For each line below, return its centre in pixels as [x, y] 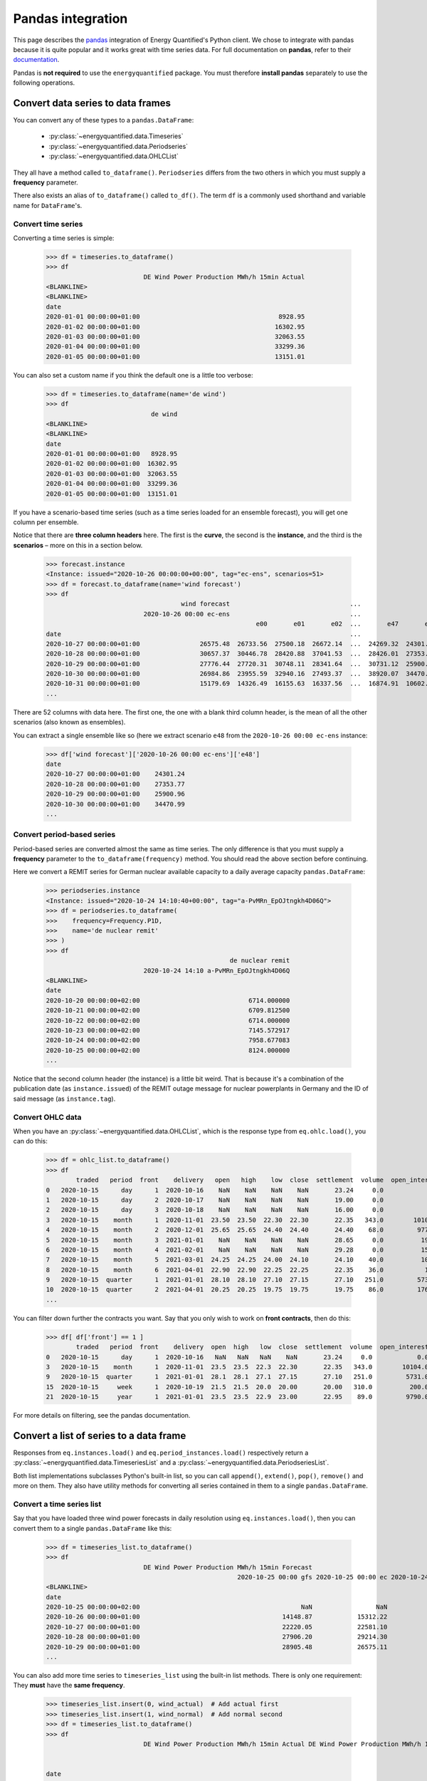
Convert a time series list [57, 1504]
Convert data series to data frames [92, 103]
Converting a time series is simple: [64, 238]
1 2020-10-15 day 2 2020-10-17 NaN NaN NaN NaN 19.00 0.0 [215, 1200]
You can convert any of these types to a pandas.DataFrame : [104, 120]
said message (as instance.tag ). [64, 1099]
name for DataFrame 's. [48, 205]
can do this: [30, 1141]
